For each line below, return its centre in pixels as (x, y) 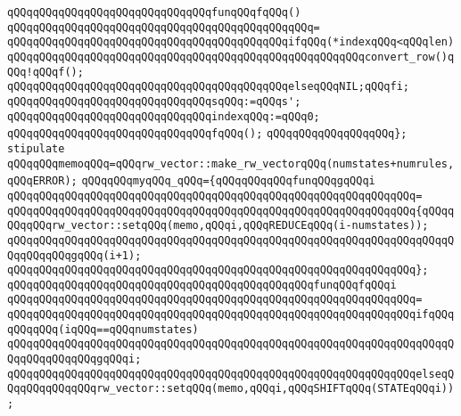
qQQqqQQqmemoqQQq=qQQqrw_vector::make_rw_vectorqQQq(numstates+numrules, (231, 163)
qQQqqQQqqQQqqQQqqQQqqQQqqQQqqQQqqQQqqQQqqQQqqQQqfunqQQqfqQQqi (202, 285)
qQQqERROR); (42, 181)
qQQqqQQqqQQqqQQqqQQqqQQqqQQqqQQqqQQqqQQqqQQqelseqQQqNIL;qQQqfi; (209, 87)
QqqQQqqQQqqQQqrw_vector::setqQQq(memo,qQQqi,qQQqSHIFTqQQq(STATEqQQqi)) (231, 389)
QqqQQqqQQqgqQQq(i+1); (74, 255)
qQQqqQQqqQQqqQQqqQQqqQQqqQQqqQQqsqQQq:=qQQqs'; (154, 101)
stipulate (36, 148)
